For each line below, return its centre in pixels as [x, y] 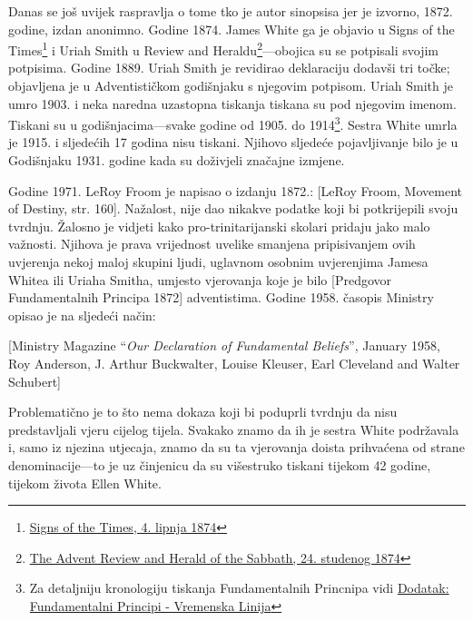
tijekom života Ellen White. [85, 483]
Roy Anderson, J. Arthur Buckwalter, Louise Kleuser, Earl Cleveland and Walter [234, 363]
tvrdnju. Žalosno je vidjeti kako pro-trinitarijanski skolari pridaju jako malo [219, 226]
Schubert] [35, 381]
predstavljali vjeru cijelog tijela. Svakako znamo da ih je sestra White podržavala [234, 429]
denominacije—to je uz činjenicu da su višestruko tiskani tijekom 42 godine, [220, 464]
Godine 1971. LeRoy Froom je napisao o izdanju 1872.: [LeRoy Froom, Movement [235, 190]
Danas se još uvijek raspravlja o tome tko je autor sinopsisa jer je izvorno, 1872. [231, 11]
